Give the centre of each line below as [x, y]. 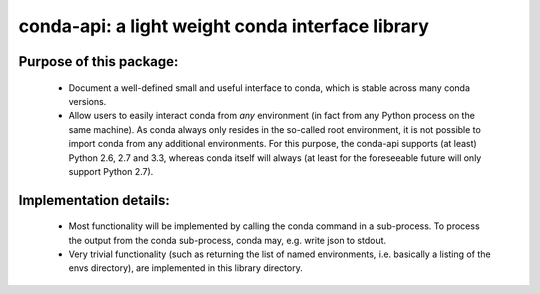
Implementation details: [94, 200]
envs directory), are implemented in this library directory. [186, 268]
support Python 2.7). [111, 171]
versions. [87, 101]
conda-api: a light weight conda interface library [224, 26]
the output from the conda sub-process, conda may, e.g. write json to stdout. [227, 240]
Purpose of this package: [98, 61]
